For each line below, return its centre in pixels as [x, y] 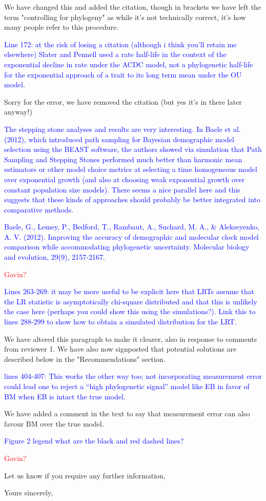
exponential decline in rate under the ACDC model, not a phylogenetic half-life [129, 64]
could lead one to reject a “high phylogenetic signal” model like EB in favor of [127, 386]
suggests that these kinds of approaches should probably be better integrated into [132, 199]
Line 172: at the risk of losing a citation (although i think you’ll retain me [120, 44]
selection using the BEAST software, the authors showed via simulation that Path [133, 149]
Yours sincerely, [29, 493]
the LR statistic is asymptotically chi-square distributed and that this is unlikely [131, 301]
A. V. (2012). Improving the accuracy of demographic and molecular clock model [131, 236]
